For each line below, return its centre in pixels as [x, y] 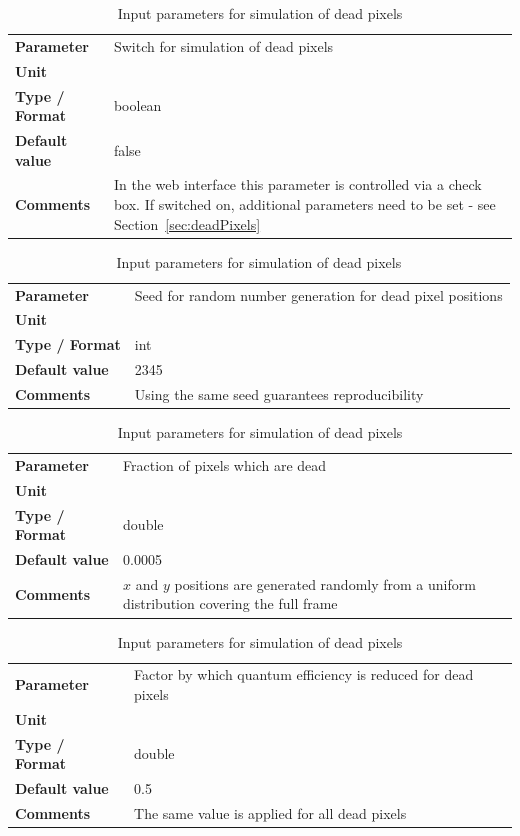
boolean [137, 105]
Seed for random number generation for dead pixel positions [318, 294]
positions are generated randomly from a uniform [325, 583]
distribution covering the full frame [230, 603]
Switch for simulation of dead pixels [223, 45]
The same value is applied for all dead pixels [270, 812]
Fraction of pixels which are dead [225, 464]
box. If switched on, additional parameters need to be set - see [304, 204]
